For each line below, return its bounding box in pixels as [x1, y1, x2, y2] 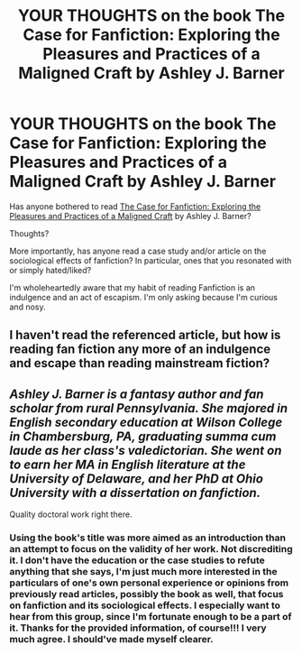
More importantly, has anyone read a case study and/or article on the [9, 245, 267, 256]
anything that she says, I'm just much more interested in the [9, 566, 278, 578]
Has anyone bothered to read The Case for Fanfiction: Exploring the [9, 200, 261, 212]
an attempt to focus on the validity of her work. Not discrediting [9, 543, 293, 556]
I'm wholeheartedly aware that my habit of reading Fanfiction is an [9, 281, 255, 293]
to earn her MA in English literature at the [9, 456, 246, 472]
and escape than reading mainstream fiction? [9, 355, 270, 371]
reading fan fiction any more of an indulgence [9, 342, 271, 357]
